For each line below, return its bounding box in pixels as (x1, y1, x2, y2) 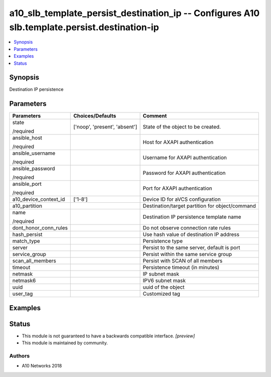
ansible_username (12, 150, 56, 157)
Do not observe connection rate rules (143, 224, 231, 231)
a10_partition (12, 202, 43, 209)
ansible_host (12, 135, 43, 142)
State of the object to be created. (143, 123, 221, 131)
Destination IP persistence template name (143, 213, 241, 220)
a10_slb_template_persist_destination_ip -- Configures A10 (9, 8, 260, 19)
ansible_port (12, 181, 42, 188)
